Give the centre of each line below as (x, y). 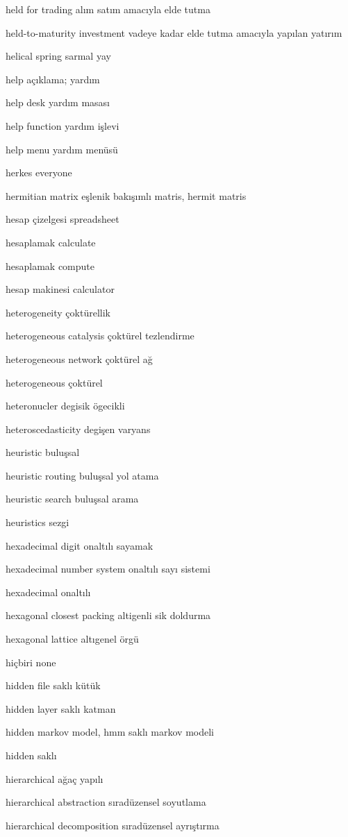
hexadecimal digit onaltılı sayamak (80, 545)
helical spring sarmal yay (58, 56)
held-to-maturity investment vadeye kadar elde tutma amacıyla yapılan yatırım (174, 32)
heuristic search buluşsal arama (72, 499)
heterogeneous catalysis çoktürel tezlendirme (100, 336)
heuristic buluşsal (43, 452)
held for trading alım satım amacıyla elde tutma (108, 9)
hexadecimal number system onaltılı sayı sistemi (108, 569)
